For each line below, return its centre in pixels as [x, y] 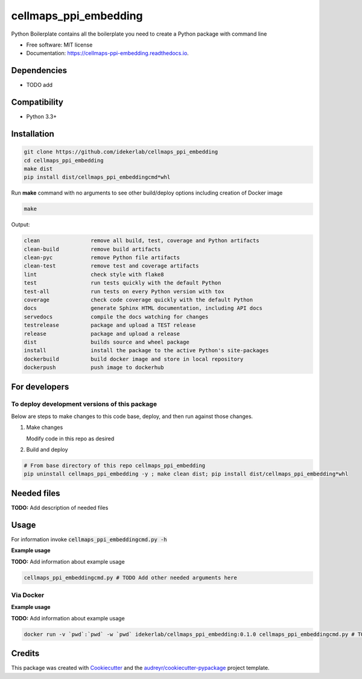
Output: [21, 225]
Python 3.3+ [42, 117]
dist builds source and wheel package [106, 342]
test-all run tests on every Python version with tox [124, 291]
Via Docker [28, 595]
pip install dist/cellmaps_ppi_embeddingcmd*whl [97, 177]
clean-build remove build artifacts [92, 249]
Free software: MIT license [59, 45]
